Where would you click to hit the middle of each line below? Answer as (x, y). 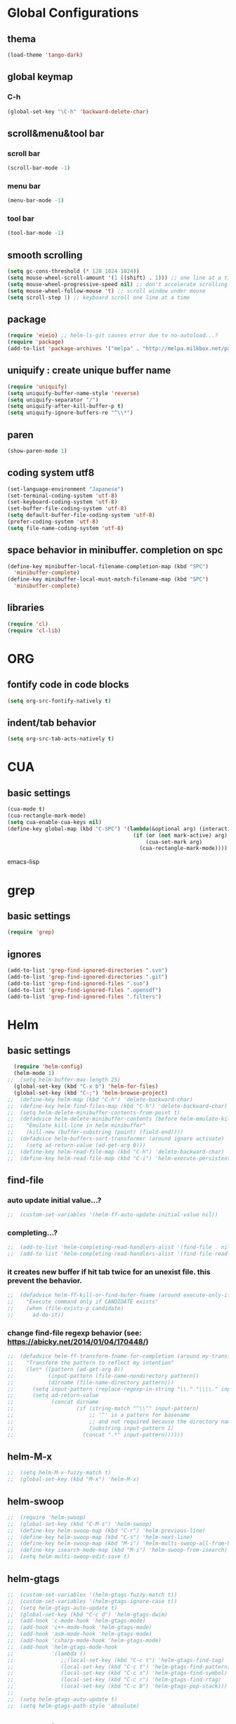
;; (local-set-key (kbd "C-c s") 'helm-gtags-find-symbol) (118, 1673)
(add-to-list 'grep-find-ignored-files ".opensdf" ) (84, 990)
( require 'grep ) (31, 932)
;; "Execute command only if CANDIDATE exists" (83, 1302)
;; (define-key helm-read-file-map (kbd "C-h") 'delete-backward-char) (116, 1152)
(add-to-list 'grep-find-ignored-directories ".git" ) (88, 977)
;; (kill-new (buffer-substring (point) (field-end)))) (96, 1132)
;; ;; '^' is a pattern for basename (99, 1415)
